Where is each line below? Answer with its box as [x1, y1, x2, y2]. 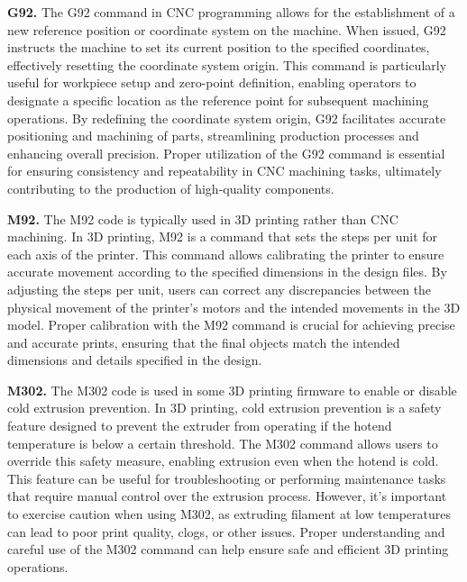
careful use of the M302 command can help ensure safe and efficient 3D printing [7, 540, 449, 559]
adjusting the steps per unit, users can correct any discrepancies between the [7, 279, 432, 298]
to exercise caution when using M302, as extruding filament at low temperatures [7, 505, 451, 523]
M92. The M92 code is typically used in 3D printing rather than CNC [7, 209, 398, 228]
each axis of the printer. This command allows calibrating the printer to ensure [7, 244, 444, 263]
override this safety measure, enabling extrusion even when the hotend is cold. [7, 451, 439, 470]
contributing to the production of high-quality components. [7, 178, 334, 197]
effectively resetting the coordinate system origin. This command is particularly [7, 55, 447, 74]
